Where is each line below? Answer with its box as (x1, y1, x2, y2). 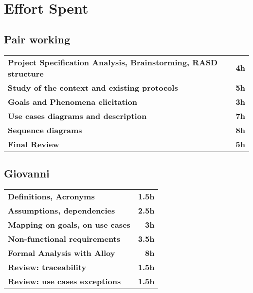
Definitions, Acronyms (8, 190, 95, 202)
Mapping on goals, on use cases (8, 218, 130, 230)
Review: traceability (8, 261, 87, 273)
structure (8, 67, 44, 79)
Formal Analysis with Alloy (8, 247, 115, 258)
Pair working (4, 31, 71, 46)
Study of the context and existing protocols (8, 81, 178, 93)
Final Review (8, 138, 59, 150)
